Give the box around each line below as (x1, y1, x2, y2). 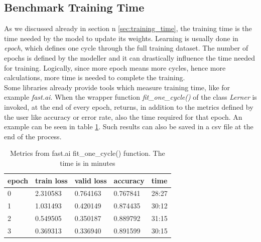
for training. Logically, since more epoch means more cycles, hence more (4, 62, 226, 73)
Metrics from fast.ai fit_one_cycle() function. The (10, 148, 165, 158)
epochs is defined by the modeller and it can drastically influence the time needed (4, 52, 255, 63)
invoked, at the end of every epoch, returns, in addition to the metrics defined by (4, 101, 253, 112)
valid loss (74, 175, 107, 185)
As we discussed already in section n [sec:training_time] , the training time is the (4, 23, 252, 34)
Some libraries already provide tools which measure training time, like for (4, 82, 230, 92)
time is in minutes (60, 157, 115, 168)
